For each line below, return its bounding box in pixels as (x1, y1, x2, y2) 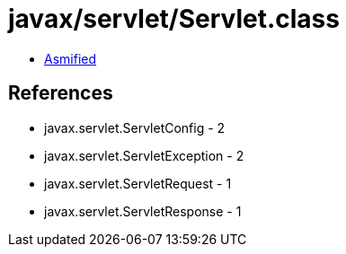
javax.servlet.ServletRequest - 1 (44, 175, 232, 191)
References (8, 82, 113, 105)
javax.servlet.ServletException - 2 (44, 147, 244, 163)
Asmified (44, 50, 97, 66)
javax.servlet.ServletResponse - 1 (44, 203, 242, 219)
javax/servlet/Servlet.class (8, 4, 340, 34)
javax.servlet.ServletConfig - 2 (44, 119, 226, 136)
